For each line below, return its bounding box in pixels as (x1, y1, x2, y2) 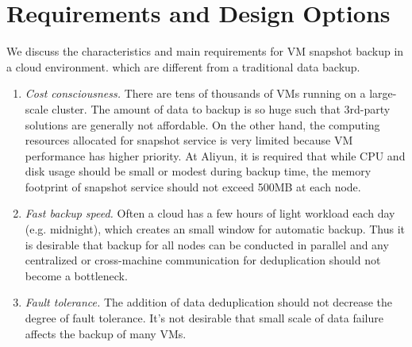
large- (369, 85, 397, 102)
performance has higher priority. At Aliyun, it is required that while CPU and (25, 147, 406, 164)
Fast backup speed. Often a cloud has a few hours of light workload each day (25, 205, 395, 222)
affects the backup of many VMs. (25, 325, 187, 341)
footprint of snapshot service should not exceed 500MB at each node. (25, 178, 361, 195)
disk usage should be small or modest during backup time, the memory (25, 163, 372, 179)
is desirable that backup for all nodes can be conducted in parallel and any (25, 236, 389, 253)
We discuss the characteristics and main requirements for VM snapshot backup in (6, 43, 404, 60)
